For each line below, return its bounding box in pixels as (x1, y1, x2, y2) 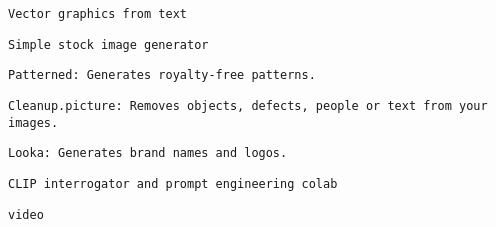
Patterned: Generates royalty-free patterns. (8, 68, 316, 83)
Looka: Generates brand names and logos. (8, 146, 288, 161)
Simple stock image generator (8, 37, 209, 52)
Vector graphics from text (8, 7, 187, 21)
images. (8, 115, 59, 130)
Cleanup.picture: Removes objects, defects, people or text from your (8, 98, 488, 113)
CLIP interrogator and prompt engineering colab (8, 176, 338, 191)
